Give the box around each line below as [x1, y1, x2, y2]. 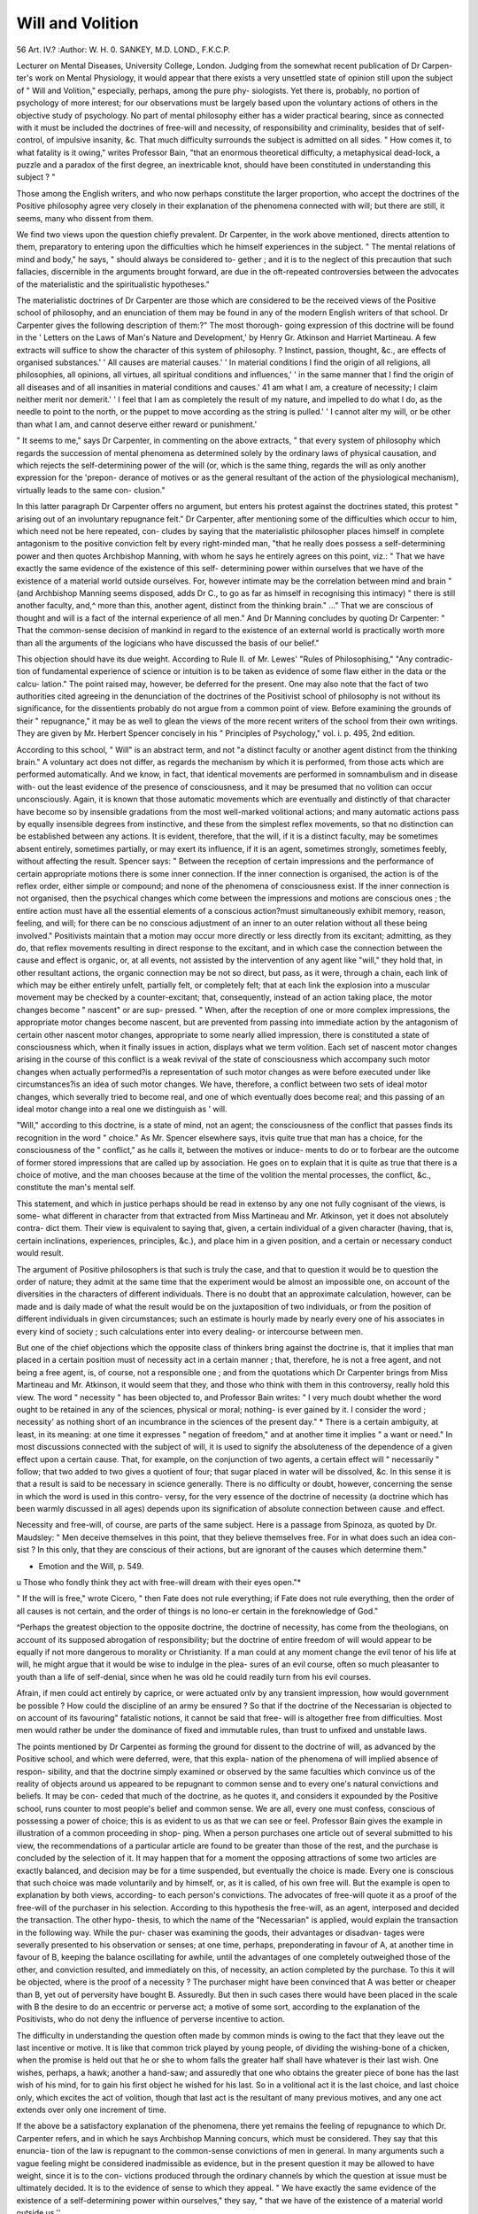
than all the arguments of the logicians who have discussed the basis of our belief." [16, 638, 320, 648]
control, [16, 135, 45, 145]
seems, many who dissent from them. [16, 213, 154, 223]
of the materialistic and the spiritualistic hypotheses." [16, 279, 210, 290]
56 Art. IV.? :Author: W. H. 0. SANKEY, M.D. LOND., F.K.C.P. [16, 44, 231, 55]
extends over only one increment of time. [16, 2104, 167, 2116]
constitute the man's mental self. [16, 1182, 136, 1193]
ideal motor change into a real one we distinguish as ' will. [16, 1103, 227, 1114]
